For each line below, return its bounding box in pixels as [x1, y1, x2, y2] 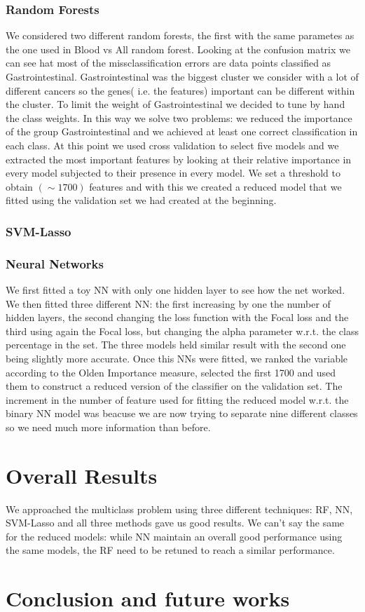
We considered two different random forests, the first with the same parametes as [6, 28, 354, 43]
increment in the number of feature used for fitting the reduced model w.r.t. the [6, 392, 349, 407]
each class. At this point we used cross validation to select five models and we [6, 137, 339, 152]
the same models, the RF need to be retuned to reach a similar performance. [6, 543, 335, 557]
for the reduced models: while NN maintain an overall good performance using [6, 529, 343, 543]
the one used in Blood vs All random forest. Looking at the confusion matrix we [6, 41, 350, 56]
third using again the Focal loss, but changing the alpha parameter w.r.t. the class [6, 323, 359, 338]
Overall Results [6, 461, 158, 489]
